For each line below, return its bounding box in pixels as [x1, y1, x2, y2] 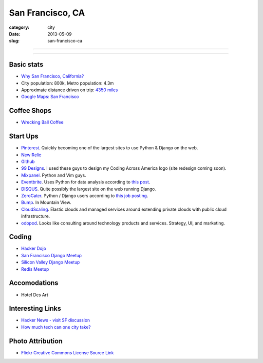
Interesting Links [9, 304, 61, 313]
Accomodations [9, 279, 58, 287]
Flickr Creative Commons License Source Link [21, 349, 114, 356]
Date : [9, 31, 20, 37]
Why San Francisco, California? [21, 73, 84, 79]
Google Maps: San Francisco [21, 94, 79, 100]
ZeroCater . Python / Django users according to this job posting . [21, 193, 148, 199]
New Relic [21, 152, 41, 158]
